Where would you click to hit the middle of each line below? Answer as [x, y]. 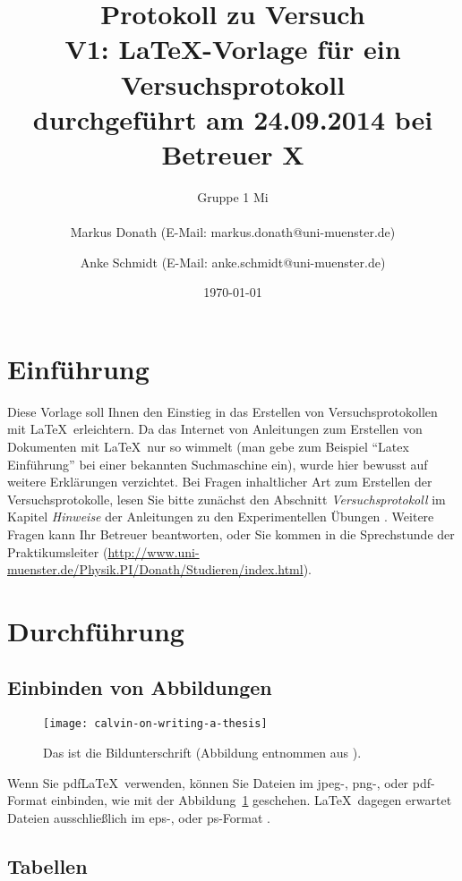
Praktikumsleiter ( [58, 551]
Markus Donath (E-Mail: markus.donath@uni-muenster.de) [233, 232]
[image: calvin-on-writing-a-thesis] [155, 724]
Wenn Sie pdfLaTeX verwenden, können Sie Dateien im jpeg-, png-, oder [208, 782]
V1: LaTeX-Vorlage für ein [233, 49]
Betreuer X [233, 153]
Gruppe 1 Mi [233, 196]
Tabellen [47, 865]
